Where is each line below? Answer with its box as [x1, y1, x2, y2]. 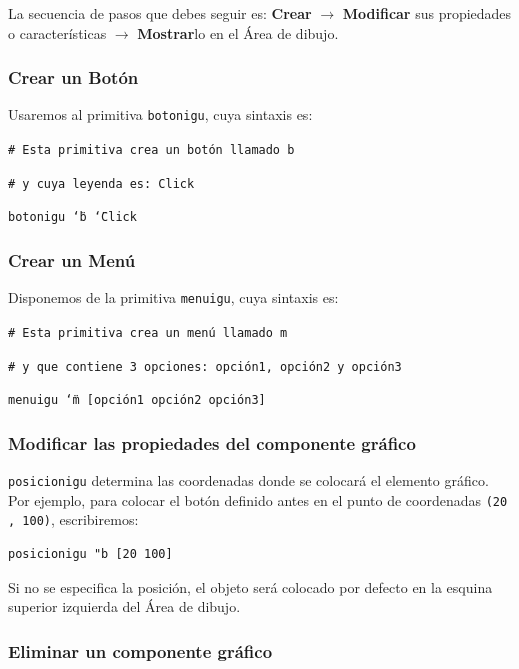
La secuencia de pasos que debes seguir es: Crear [8, 3, 312, 23]
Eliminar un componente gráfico [8, 638, 273, 663]
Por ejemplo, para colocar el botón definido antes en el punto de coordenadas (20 [8, 489, 508, 510]
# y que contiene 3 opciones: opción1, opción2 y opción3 [8, 359, 402, 374]
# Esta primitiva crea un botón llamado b [8, 143, 295, 158]
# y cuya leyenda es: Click [8, 176, 195, 191]
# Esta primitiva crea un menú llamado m [8, 325, 288, 340]
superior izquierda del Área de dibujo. [8, 596, 241, 617]
